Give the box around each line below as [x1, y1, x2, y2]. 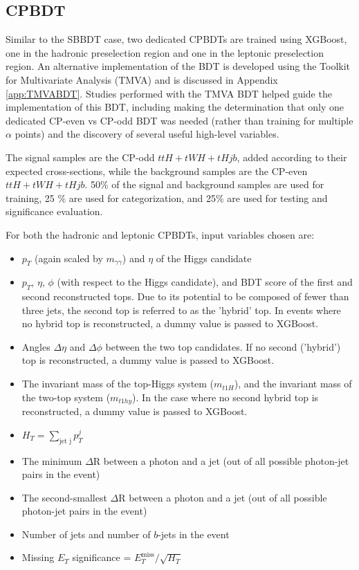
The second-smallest [21, 490, 107, 504]
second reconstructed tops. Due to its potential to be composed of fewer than [21, 289, 349, 304]
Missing [21, 550, 55, 564]
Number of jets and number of [21, 526, 151, 541]
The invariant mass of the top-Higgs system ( [21, 376, 214, 391]
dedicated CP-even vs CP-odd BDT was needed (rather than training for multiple [6, 113, 353, 127]
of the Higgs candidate [156, 250, 252, 265]
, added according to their [237, 149, 347, 164]
